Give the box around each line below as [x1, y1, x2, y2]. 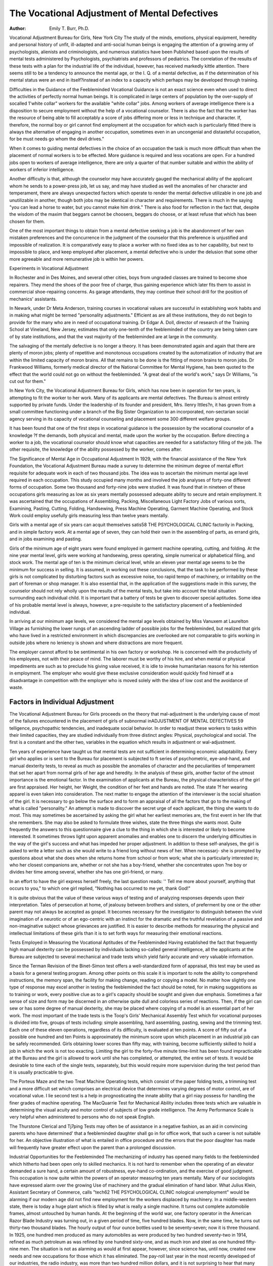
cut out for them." [9, 378, 47, 384]
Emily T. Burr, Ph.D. [49, 25, 89, 31]
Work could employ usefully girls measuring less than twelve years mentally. [9, 512, 169, 519]
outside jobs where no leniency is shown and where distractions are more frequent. [9, 640, 184, 646]
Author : [9, 25, 26, 31]
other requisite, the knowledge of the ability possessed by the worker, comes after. [9, 446, 182, 453]
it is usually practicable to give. [9, 1069, 74, 1075]
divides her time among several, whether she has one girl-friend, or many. [9, 869, 164, 875]
